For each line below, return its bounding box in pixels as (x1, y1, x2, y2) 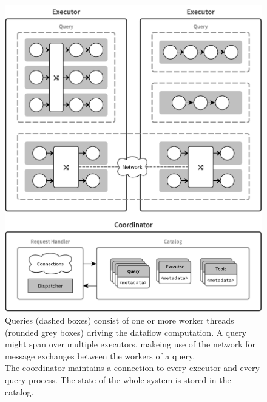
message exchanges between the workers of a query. (5, 349, 195, 362)
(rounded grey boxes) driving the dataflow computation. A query (5, 325, 247, 338)
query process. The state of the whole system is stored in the (5, 373, 231, 386)
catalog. (5, 385, 34, 398)
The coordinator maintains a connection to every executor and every (5, 361, 260, 374)
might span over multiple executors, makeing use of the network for (5, 338, 255, 350)
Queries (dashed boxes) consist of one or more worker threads (5, 314, 234, 327)
